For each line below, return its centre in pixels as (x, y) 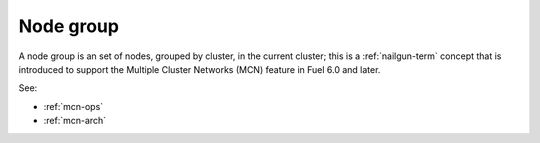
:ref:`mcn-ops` (73, 106)
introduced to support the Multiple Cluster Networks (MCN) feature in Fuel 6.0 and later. (199, 69)
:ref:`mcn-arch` (75, 121)
